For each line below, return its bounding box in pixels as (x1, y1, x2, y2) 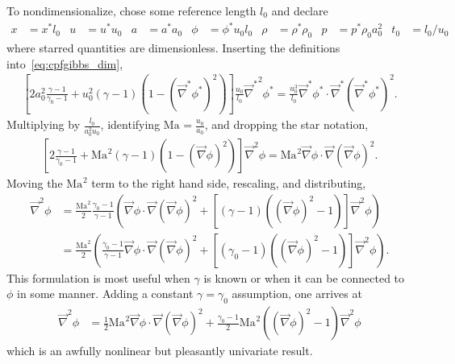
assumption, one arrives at (232, 285, 362, 302)
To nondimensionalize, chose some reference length (6, 2, 257, 19)
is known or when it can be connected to (203, 269, 405, 286)
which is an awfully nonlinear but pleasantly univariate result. (6, 342, 313, 359)
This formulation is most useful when (6, 269, 190, 286)
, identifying (100, 116, 161, 133)
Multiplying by (6, 116, 81, 133)
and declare (271, 2, 328, 19)
